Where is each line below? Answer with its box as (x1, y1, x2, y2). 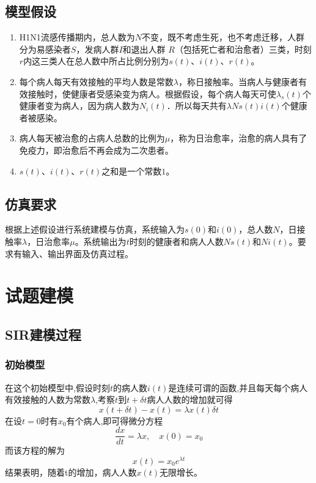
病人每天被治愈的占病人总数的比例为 (19, 132, 165, 144)
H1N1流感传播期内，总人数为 (19, 31, 135, 43)
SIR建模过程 (5, 324, 81, 343)
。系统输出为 (75, 234, 127, 247)
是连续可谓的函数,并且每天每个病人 (168, 381, 308, 394)
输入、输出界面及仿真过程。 (21, 247, 133, 260)
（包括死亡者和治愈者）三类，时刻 (174, 42, 312, 55)
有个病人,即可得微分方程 (66, 414, 163, 427)
